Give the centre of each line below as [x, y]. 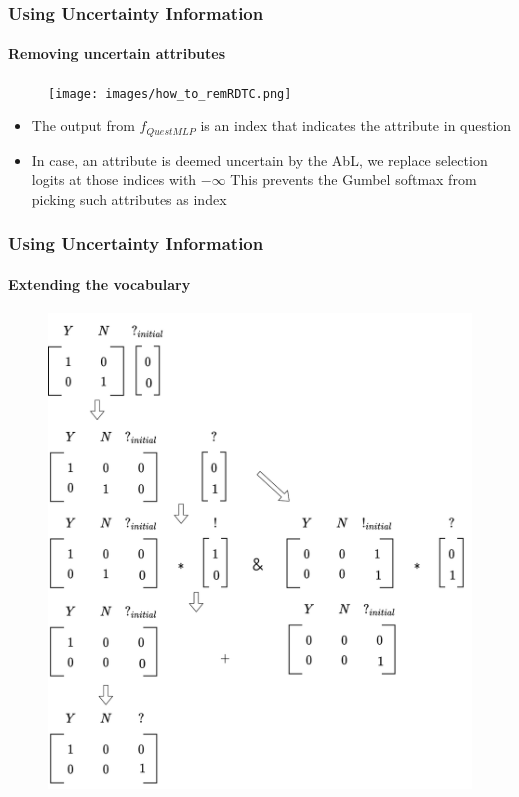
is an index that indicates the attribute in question [356, 125]
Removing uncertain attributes [117, 53]
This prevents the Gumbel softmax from [353, 179]
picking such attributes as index [129, 198]
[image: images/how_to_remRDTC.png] [170, 93]
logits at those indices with [114, 179]
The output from [83, 125]
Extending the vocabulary [99, 283]
